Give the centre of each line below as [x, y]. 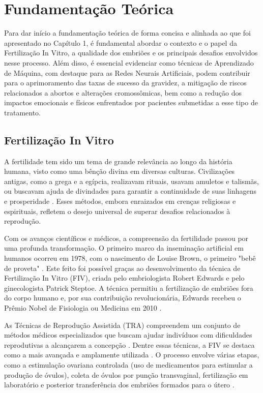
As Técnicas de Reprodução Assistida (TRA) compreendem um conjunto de [122, 325]
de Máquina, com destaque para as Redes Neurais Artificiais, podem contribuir [127, 72]
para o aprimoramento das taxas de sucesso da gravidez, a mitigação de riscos [125, 83]
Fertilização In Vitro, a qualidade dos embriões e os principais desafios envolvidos [131, 53]
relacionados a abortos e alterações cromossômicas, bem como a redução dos [123, 92]
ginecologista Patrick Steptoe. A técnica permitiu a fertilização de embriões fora [129, 288]
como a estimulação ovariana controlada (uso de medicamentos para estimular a [128, 364]
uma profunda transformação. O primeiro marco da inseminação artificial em [124, 248]
